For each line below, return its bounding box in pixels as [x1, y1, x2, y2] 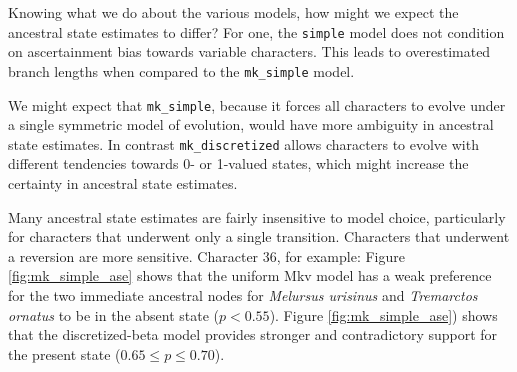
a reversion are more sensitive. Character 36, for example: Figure [8, 245, 405, 266]
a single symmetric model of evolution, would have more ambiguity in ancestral [8, 114, 494, 135]
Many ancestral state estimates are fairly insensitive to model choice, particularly [8, 206, 506, 227]
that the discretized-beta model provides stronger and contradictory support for [8, 324, 498, 345]
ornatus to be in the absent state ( [8, 304, 220, 325]
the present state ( [8, 343, 121, 364]
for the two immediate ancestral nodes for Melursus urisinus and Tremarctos [8, 284, 478, 305]
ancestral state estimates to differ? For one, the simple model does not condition [8, 21, 505, 42]
